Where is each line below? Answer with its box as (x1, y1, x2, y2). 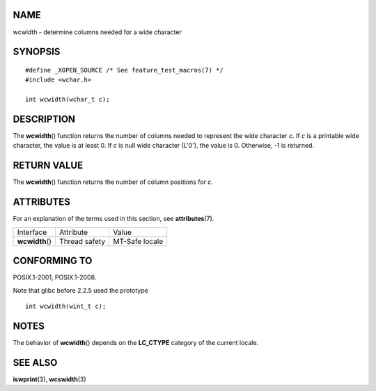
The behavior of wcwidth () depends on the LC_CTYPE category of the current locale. (13, 338, 259, 346)
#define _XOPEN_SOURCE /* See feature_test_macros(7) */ (25, 66, 224, 74)
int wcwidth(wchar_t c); (25, 95, 110, 104)
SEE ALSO (13, 356, 58, 369)
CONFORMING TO (13, 255, 93, 267)
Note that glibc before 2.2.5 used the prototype (13, 286, 149, 294)
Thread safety (59, 236, 106, 246)
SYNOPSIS (13, 46, 61, 58)
